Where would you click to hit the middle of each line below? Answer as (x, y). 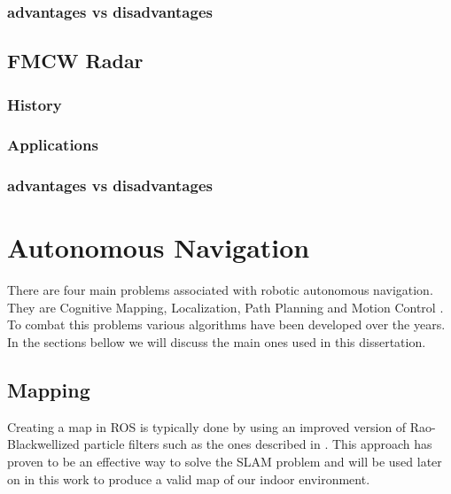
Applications (53, 145)
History (35, 104)
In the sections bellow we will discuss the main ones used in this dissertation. (217, 342)
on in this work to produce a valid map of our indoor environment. (189, 479)
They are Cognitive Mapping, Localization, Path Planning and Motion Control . (225, 307)
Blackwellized (43, 444)
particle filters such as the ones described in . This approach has (258, 444)
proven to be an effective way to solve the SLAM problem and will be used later (225, 462)
